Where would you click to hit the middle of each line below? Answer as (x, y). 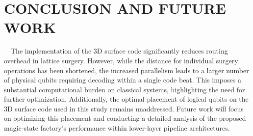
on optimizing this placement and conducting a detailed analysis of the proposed (125, 118)
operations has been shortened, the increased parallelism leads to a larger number (126, 70)
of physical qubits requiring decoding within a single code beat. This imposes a (123, 80)
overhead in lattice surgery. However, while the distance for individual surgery (121, 60)
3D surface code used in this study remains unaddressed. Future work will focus (124, 108)
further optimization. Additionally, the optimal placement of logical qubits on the (126, 99)
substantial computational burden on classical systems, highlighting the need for (125, 89)
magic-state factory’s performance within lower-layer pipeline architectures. (117, 128)
